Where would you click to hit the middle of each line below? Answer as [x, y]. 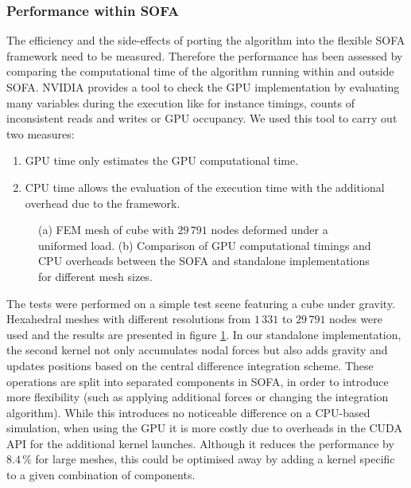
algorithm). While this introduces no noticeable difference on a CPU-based [188, 412]
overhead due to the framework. [103, 203]
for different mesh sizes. [95, 276]
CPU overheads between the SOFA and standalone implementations [204, 261]
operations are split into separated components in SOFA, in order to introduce [198, 381]
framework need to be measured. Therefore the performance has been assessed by [205, 55]
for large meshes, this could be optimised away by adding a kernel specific [215, 459]
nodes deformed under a [269, 230]
